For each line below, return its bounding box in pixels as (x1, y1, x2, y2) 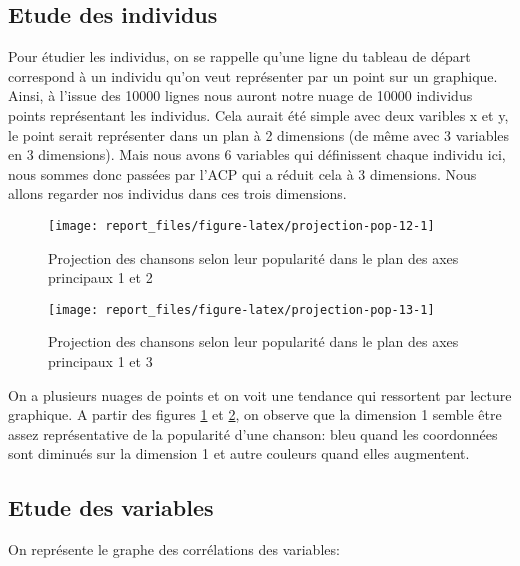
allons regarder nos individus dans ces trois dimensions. (8, 183, 347, 204)
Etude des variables (8, 492, 214, 523)
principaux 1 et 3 (48, 351, 153, 372)
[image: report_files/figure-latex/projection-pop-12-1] (48, 218, 435, 233)
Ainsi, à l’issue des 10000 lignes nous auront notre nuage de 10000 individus (8, 85, 473, 106)
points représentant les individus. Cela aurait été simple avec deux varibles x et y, (8, 104, 509, 125)
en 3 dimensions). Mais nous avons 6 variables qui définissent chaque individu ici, (8, 144, 506, 165)
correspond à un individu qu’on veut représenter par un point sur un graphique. (8, 65, 498, 86)
